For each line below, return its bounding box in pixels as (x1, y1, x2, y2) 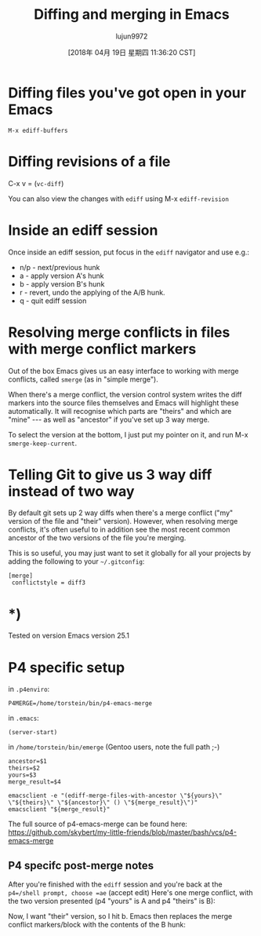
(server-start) (8, 729, 58, 737)
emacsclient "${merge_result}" (8, 806, 111, 814)
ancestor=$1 (8, 758, 47, 766)
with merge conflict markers (8, 340, 197, 358)
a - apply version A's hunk (19, 271, 104, 280)
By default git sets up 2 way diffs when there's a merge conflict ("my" (8, 508, 234, 517)
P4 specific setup (8, 658, 125, 676)
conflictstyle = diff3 (11, 579, 86, 587)
